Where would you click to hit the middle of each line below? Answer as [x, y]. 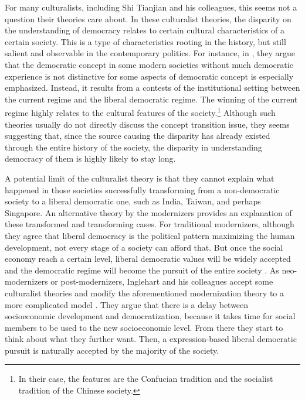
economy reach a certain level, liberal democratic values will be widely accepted [148, 259]
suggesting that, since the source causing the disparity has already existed [138, 136]
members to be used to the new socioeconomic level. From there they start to [144, 327]
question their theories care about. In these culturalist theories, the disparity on [148, 18]
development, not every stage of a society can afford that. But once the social [144, 247]
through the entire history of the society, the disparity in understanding [133, 147]
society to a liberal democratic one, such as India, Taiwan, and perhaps [133, 201]
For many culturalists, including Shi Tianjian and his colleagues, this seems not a [151, 7]
